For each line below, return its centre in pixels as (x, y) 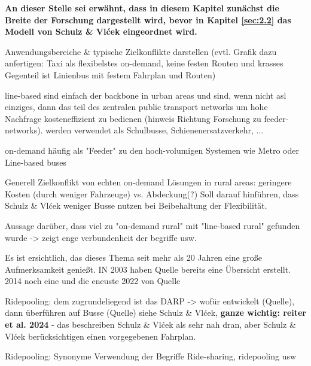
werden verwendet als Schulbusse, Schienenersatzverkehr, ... (155, 130)
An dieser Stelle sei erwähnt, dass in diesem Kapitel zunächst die (142, 8)
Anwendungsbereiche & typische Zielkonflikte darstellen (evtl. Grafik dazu (141, 51)
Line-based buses (36, 162)
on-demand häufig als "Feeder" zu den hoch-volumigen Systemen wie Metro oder (152, 150)
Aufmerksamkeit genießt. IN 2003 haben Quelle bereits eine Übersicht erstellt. (148, 269)
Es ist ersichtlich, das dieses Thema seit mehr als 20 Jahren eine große (134, 257)
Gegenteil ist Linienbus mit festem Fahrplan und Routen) (110, 74)
